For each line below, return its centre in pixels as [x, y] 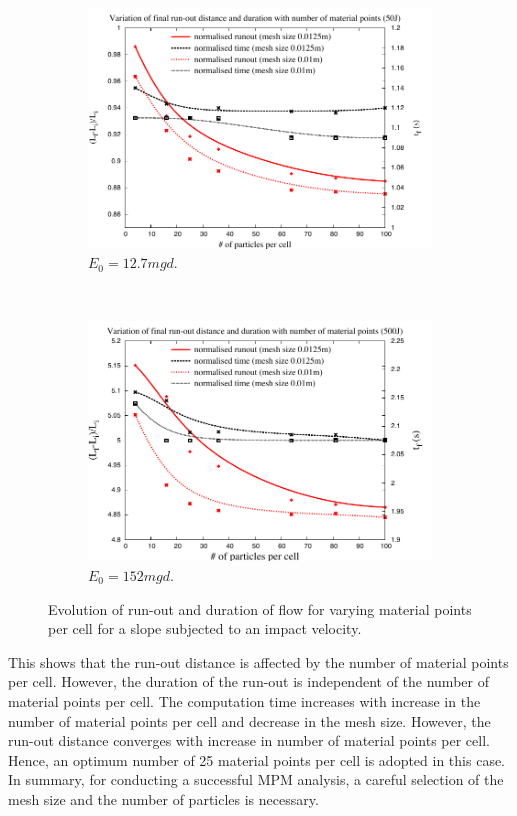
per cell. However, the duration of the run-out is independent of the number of [248, 681]
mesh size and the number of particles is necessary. [163, 798]
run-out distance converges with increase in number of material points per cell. [249, 740]
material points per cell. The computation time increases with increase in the [244, 700]
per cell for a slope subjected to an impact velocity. [205, 628]
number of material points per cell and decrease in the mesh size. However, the [249, 720]
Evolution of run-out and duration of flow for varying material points [260, 608]
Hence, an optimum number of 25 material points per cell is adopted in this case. [257, 759]
